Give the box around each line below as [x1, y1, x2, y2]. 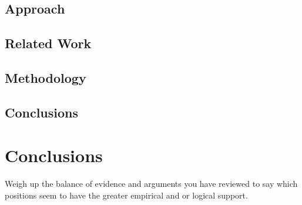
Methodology [5, 68, 86, 86]
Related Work [5, 34, 92, 52]
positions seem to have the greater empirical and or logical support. [5, 189, 248, 201]
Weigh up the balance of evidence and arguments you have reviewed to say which [5, 177, 298, 190]
